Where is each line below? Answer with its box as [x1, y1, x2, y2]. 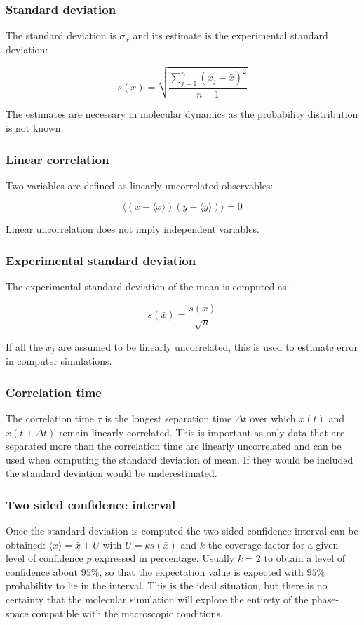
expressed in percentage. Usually [95, 551, 235, 565]
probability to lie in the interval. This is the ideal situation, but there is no [6, 578, 328, 593]
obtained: [6, 537, 46, 551]
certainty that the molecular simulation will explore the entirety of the [6, 592, 309, 607]
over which [250, 410, 296, 425]
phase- [311, 592, 339, 607]
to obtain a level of [264, 551, 346, 565]
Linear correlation [6, 150, 109, 168]
